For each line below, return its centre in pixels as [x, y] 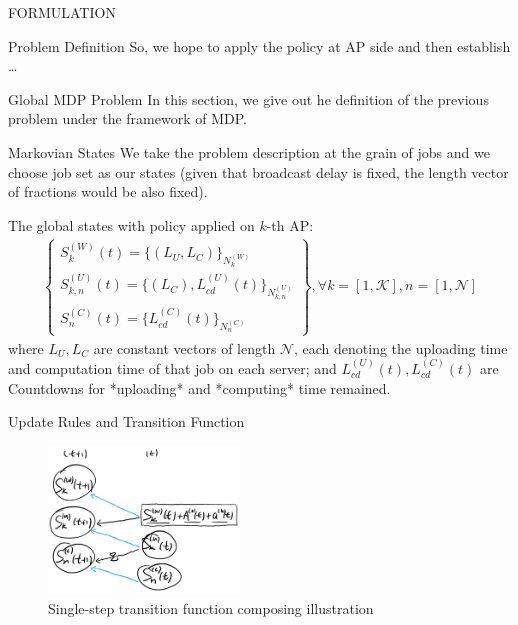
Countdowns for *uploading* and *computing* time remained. [199, 387]
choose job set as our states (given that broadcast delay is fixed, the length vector [258, 171]
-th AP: [290, 224]
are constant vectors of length [184, 347]
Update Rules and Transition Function [126, 421]
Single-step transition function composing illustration [211, 607]
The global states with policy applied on [131, 224]
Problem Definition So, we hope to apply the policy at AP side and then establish [259, 45]
